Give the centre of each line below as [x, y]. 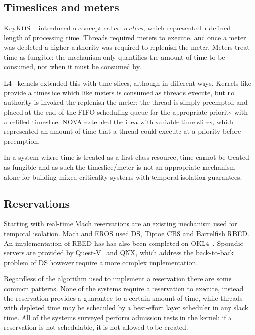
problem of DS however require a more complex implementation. [101, 262]
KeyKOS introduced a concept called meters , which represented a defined [117, 28]
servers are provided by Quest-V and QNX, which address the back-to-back [119, 253]
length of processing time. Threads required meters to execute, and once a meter [125, 37]
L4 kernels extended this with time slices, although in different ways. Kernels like [127, 83]
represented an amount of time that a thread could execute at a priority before [123, 131]
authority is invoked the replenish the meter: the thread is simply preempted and [126, 102]
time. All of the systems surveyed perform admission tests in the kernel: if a [118, 317]
